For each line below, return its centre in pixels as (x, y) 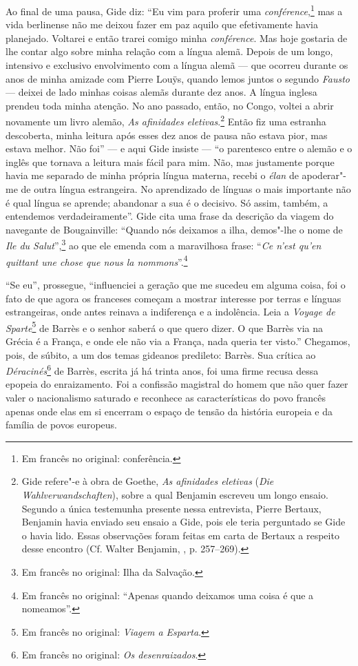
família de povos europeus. (61, 425)
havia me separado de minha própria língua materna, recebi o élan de (152, 175)
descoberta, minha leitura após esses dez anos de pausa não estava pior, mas (167, 135)
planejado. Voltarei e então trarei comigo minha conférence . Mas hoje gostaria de (177, 38)
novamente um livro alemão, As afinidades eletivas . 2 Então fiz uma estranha (166, 121)
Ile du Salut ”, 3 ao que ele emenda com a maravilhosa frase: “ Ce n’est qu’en (164, 244)
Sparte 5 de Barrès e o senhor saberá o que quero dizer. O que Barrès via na (164, 326)
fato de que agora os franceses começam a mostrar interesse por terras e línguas (173, 298)
